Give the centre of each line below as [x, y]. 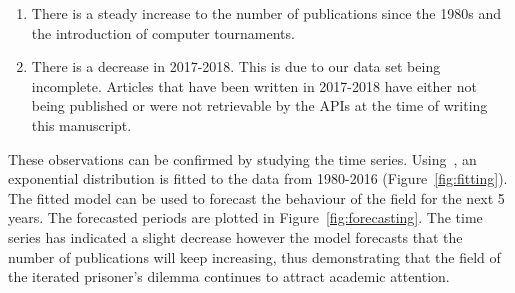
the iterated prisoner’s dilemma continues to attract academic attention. [229, 276]
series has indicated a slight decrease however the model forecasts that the [235, 236]
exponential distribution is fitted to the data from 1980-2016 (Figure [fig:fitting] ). [258, 178]
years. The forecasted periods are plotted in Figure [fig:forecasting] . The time [245, 217]
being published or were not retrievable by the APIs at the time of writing [259, 105]
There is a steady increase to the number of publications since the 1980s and [266, 13]
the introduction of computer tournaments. [163, 32]
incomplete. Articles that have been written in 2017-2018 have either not [254, 85]
